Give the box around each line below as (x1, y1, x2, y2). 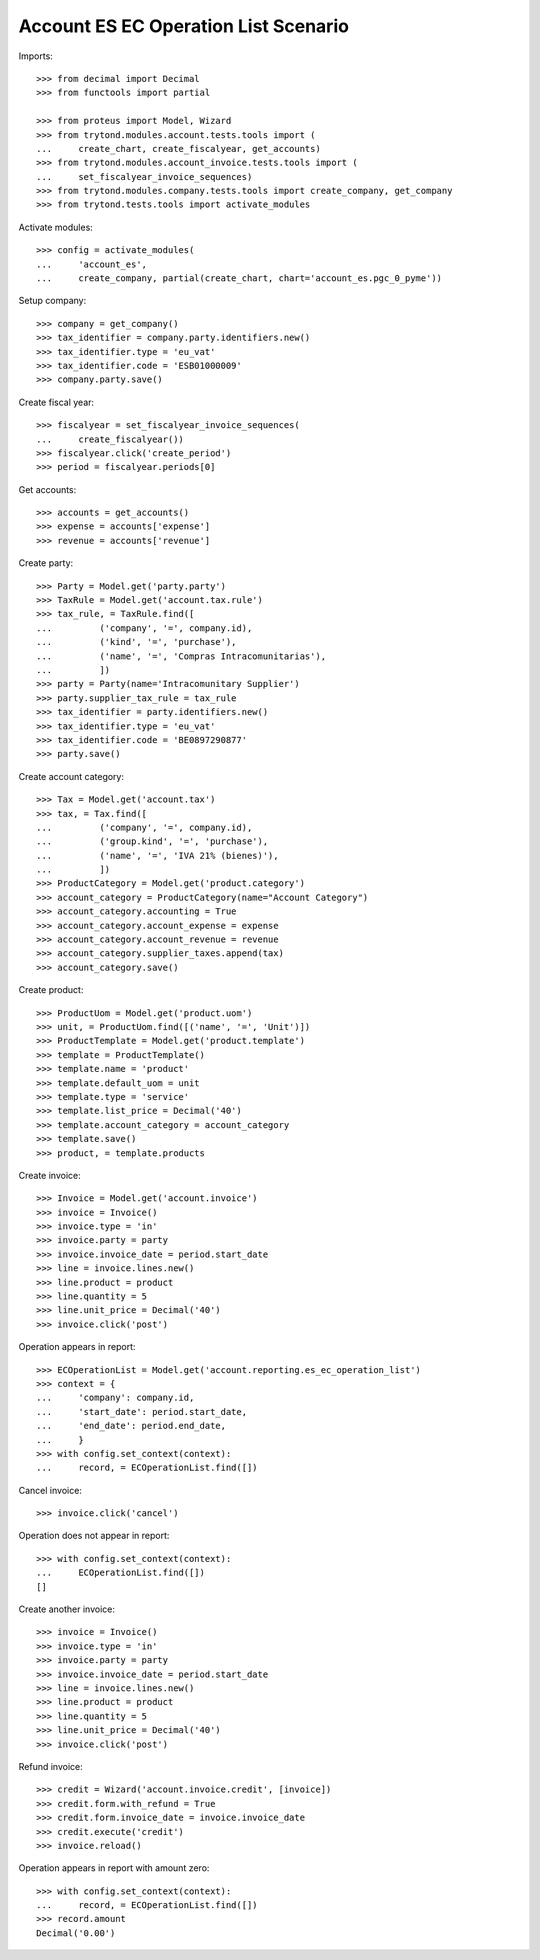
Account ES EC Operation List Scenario (18, 15, 350, 37)
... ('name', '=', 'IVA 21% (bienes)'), (36, 850, 279, 861)
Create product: (18, 984, 84, 996)
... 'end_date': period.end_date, (36, 1420, 227, 1432)
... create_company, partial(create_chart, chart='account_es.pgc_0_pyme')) (36, 273, 443, 284)
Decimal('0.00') (36, 1927, 116, 1939)
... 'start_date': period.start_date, (36, 1406, 248, 1417)
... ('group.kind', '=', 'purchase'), (36, 836, 269, 847)
